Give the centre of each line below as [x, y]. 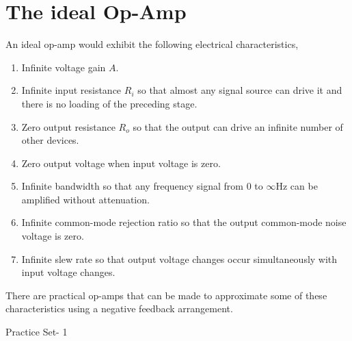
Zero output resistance [68, 126]
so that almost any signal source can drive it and [240, 90]
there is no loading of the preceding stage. [109, 103]
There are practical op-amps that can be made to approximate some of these [166, 295]
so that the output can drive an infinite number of [238, 126]
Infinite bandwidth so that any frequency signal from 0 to [142, 186]
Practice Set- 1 [37, 332]
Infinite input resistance [71, 90]
